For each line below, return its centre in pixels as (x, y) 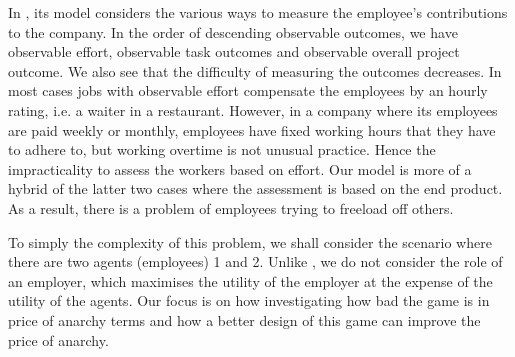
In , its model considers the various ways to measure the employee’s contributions (258, 12)
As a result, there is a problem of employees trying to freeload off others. (231, 207)
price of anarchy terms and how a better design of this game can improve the (244, 319)
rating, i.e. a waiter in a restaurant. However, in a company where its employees (253, 109)
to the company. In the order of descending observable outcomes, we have (233, 31)
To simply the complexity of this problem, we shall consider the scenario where (250, 241)
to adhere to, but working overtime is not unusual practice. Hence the (222, 149)
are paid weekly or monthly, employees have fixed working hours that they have (252, 129)
